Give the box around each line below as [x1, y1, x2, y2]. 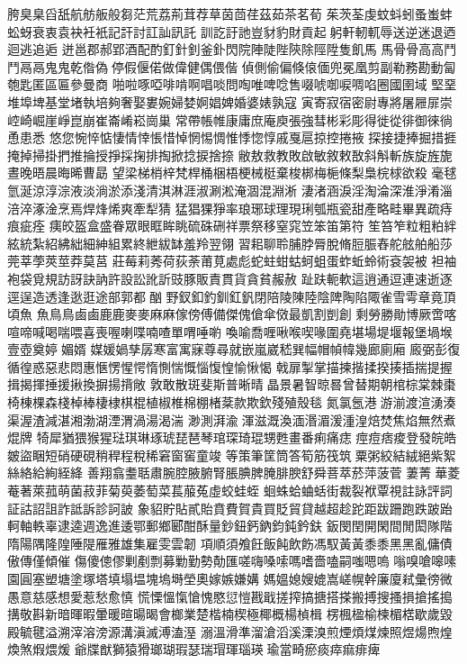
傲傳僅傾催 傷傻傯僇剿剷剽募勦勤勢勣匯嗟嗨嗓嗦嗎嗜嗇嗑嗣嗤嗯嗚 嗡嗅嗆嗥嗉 [7, 551, 457, 570]
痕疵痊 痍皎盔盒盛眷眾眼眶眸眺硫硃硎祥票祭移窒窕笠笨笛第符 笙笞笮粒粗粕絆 [7, 216, 457, 235]
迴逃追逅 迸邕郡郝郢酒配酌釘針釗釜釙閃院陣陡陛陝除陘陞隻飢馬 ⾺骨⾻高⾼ [7, 40, 445, 59]
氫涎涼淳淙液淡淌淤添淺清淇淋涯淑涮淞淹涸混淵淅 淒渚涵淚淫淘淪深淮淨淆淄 [7, 180, 453, 199]
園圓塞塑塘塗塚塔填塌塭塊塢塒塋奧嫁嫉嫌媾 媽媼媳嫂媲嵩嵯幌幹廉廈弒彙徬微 [7, 569, 453, 587]
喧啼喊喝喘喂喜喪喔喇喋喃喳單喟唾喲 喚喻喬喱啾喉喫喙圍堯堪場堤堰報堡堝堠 [7, 322, 453, 341]
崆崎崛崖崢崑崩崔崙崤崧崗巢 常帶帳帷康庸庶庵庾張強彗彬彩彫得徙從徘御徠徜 [7, 110, 453, 129]
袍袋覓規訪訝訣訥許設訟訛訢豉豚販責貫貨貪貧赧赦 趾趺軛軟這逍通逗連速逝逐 [7, 268, 453, 287]
